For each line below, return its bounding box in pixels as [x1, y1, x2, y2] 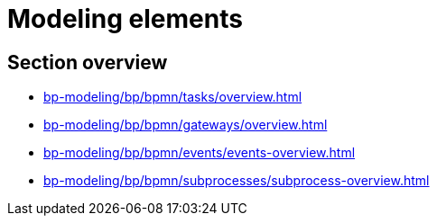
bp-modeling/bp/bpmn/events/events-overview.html [43, 145, 356, 161]
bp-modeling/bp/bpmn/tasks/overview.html [43, 89, 302, 105]
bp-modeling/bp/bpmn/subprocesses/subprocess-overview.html [43, 173, 430, 189]
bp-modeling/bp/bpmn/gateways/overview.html [43, 117, 328, 133]
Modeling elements [7, 4, 243, 34]
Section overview [7, 50, 168, 74]
